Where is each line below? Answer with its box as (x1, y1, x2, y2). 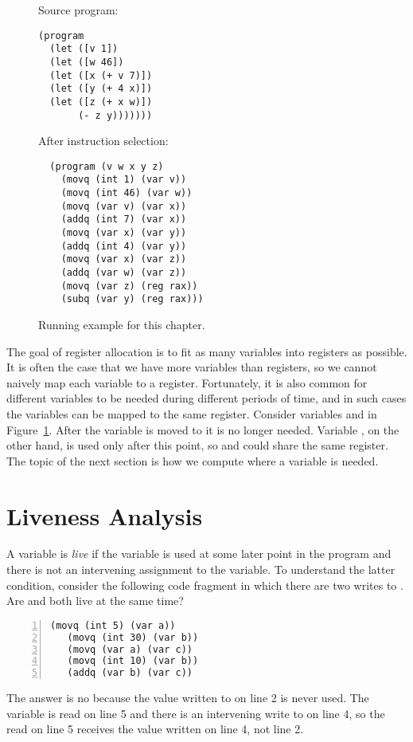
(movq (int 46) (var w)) (60, 187, 193, 199)
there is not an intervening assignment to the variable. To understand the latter (6, 561, 395, 578)
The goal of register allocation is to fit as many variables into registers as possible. (6, 343, 407, 359)
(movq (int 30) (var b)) (67, 631, 199, 643)
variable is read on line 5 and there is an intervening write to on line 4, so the (6, 705, 385, 721)
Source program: (38, 2, 119, 18)
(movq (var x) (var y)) (60, 227, 187, 239)
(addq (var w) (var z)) (60, 267, 187, 279)
